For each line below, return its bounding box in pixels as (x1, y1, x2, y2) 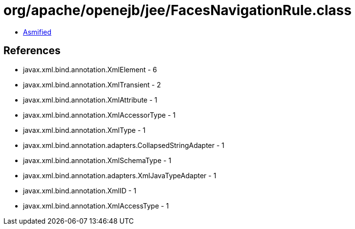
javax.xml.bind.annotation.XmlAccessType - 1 (23, 201, 169, 210)
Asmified (23, 27, 52, 36)
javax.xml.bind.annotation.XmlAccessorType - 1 (23, 110, 176, 119)
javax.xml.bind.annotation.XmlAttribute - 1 (23, 95, 157, 104)
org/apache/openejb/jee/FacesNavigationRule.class (3, 2, 352, 19)
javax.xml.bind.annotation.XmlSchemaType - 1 (23, 156, 172, 165)
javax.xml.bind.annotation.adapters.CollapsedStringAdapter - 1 (23, 141, 224, 149)
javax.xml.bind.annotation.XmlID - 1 (23, 186, 136, 195)
